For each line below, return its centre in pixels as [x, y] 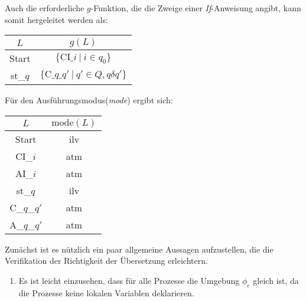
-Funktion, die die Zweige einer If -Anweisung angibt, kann [196, 8]
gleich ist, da [276, 280]
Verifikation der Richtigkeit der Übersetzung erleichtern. [106, 261]
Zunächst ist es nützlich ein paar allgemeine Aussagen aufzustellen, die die [139, 249]
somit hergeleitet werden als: [56, 19]
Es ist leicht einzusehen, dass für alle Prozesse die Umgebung [129, 280]
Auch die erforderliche [45, 8]
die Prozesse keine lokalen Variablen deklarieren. [106, 292]
